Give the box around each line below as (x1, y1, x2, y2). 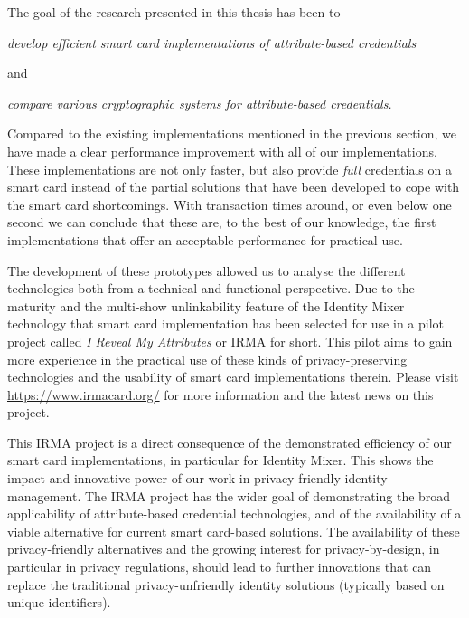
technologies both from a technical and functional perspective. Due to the (7, 279, 415, 298)
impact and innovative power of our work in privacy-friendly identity (7, 469, 388, 488)
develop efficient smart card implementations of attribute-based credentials (7, 33, 417, 52)
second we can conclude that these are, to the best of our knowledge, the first (7, 213, 436, 232)
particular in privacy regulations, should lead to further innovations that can (7, 557, 432, 576)
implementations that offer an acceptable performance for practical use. (7, 230, 403, 249)
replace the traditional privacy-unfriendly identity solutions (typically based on (7, 575, 445, 594)
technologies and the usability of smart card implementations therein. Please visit (7, 367, 459, 386)
